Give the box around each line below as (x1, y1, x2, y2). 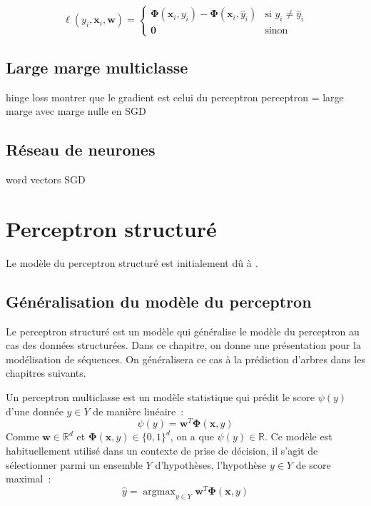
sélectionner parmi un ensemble (6, 457, 143, 472)
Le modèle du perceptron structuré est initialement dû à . (6, 255, 258, 270)
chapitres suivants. (6, 365, 86, 380)
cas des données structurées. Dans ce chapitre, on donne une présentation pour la (6, 338, 361, 353)
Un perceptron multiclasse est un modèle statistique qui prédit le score (6, 390, 315, 405)
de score (295, 457, 331, 472)
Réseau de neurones (6, 138, 156, 161)
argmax (143, 486, 176, 497)
